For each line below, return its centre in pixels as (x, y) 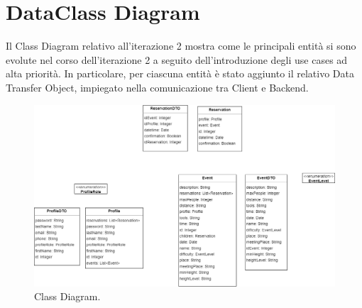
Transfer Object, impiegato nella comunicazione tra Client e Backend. (157, 87)
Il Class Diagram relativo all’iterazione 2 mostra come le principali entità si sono (181, 46)
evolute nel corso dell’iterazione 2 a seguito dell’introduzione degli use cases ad (177, 59)
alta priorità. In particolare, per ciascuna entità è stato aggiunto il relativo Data (180, 73)
